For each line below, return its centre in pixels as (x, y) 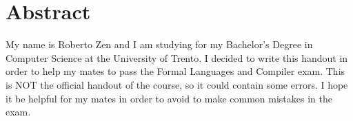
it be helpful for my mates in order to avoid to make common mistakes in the (169, 98)
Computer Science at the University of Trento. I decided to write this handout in (177, 57)
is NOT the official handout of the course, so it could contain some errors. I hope (177, 84)
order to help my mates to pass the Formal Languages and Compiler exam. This (175, 71)
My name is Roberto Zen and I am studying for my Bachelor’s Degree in (159, 44)
